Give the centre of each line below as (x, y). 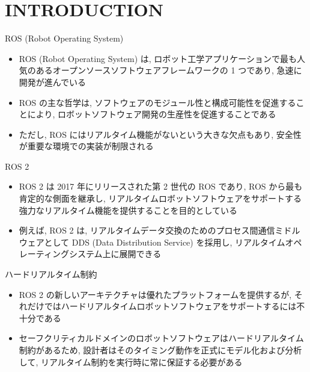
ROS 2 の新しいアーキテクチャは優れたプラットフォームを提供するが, (155, 294)
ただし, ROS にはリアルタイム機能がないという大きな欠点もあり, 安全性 (160, 134)
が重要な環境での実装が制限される (86, 146)
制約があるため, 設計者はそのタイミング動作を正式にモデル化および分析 (160, 350)
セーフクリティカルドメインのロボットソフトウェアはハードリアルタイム (161, 338)
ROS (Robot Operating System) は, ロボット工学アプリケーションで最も (158, 58)
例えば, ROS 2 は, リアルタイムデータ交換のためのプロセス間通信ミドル (160, 230)
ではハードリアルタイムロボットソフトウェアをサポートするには (170, 306)
